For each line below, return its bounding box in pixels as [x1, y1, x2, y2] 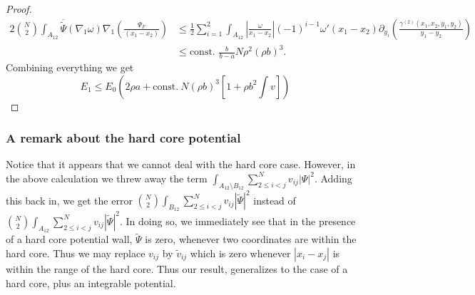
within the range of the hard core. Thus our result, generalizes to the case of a [6, 262, 348, 276]
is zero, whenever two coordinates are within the [145, 232, 357, 247]
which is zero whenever [190, 246, 291, 260]
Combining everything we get [6, 59, 134, 74]
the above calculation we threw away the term [6, 170, 208, 185]
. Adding [314, 170, 352, 185]
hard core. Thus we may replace [6, 246, 145, 260]
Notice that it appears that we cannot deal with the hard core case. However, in [6, 157, 356, 172]
